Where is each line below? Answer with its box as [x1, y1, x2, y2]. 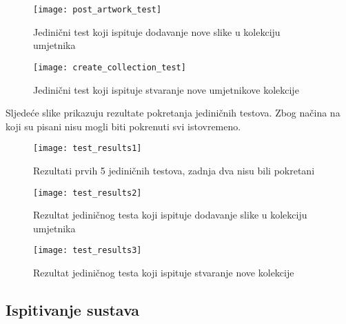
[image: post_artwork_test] [33, 5, 162, 14]
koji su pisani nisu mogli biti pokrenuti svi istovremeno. [6, 119, 241, 133]
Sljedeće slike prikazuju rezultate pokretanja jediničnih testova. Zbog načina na [6, 105, 340, 120]
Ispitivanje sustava [6, 299, 140, 321]
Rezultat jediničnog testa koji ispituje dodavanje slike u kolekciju [33, 207, 307, 222]
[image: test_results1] [33, 143, 142, 154]
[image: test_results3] [33, 245, 142, 256]
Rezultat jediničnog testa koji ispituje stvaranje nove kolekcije [33, 265, 294, 280]
